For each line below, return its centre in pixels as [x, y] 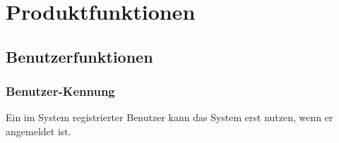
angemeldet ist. [38, 131]
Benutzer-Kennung [60, 91]
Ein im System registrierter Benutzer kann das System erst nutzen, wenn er [169, 117]
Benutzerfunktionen [79, 56]
